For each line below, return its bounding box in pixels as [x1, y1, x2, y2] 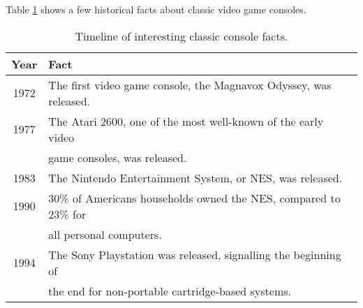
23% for [48, 205, 87, 222]
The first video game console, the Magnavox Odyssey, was [48, 76, 332, 93]
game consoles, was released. [48, 149, 187, 166]
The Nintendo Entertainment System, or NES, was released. [48, 169, 343, 186]
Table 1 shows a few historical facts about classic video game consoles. [6, 2, 306, 16]
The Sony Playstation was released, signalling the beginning [48, 246, 341, 263]
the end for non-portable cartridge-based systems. [48, 282, 291, 299]
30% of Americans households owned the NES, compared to [48, 189, 341, 206]
